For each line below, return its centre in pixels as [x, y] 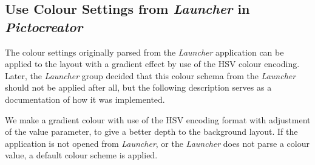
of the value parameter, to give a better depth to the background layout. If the [151, 131]
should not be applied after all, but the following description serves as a [138, 87]
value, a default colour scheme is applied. [81, 155]
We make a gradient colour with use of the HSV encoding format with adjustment [158, 119]
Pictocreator [44, 26]
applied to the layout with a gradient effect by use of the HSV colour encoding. [152, 64]
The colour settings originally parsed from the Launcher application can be [144, 52]
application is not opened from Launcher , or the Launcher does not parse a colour [157, 143]
